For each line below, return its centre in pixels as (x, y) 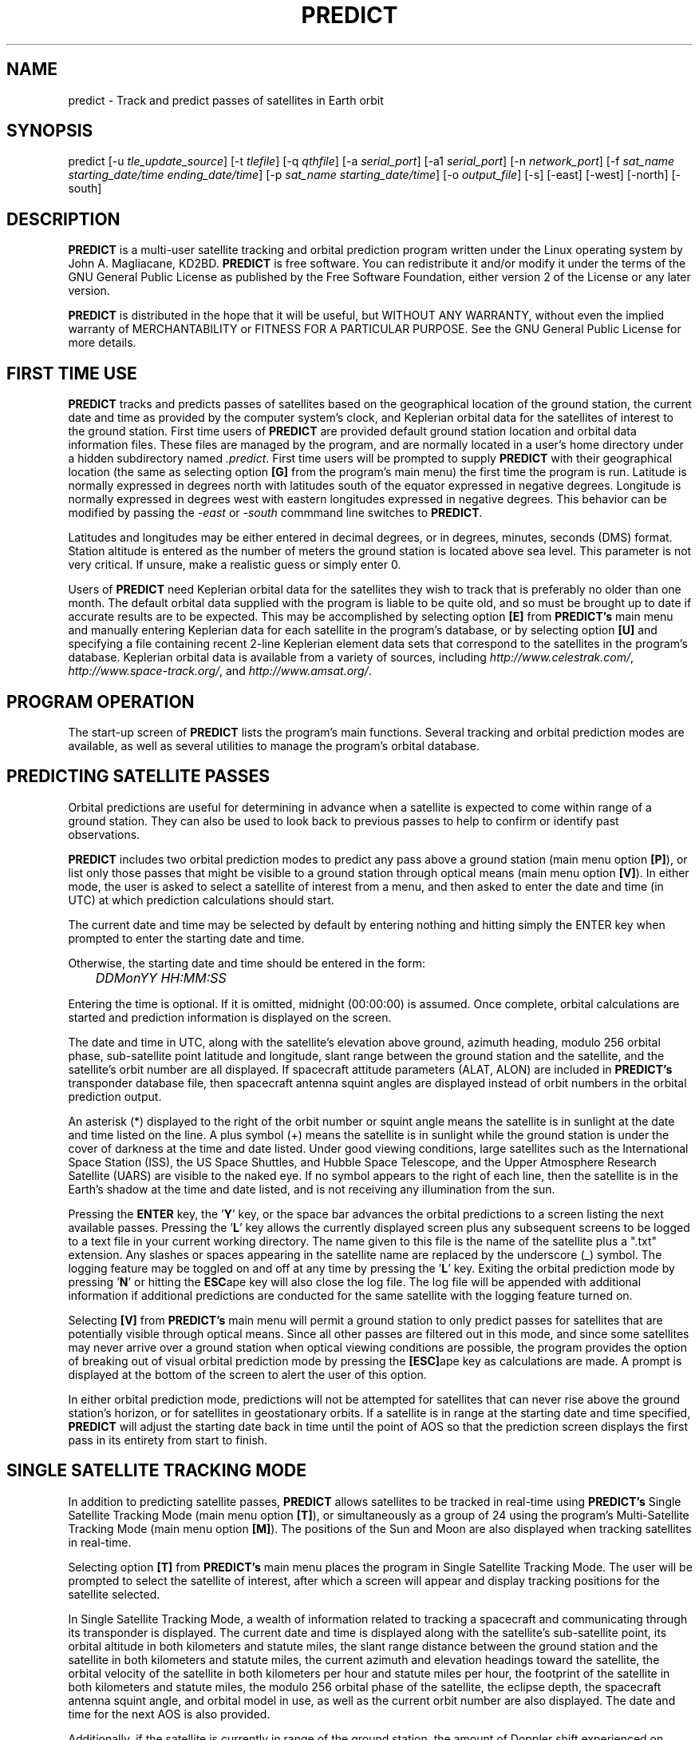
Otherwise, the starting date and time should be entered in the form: (247, 963)
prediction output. (115, 1096)
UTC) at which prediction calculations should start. (201, 900)
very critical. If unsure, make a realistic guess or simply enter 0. (235, 565)
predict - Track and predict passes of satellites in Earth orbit (226, 100)
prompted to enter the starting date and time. (186, 938)
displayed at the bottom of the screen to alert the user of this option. (247, 1374)
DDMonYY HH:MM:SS (161, 977)
